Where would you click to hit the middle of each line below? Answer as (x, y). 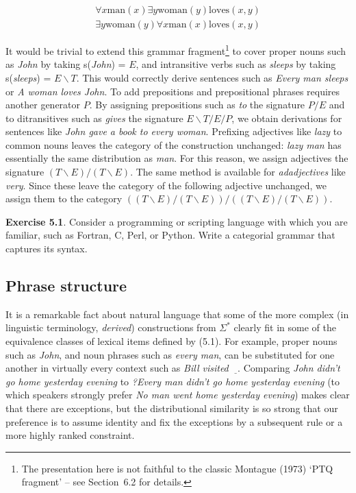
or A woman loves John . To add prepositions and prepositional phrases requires (173, 91)
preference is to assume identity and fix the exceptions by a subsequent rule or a (174, 421)
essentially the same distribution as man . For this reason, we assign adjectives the (177, 158)
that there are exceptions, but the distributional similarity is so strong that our (172, 408)
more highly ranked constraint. (70, 435)
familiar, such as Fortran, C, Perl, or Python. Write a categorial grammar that (170, 235)
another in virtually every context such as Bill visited (117, 368)
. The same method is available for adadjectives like (238, 172)
